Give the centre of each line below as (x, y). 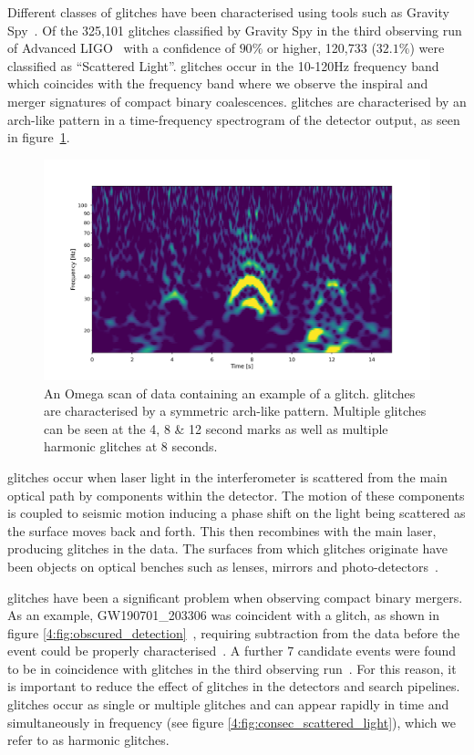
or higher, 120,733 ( (321, 48)
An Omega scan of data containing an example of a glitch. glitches (230, 393)
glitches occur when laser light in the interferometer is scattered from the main (227, 476)
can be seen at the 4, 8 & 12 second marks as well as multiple (216, 428)
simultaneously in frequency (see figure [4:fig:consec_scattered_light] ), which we (232, 722)
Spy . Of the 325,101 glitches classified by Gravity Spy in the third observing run (235, 30)
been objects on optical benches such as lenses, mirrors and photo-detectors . (223, 566)
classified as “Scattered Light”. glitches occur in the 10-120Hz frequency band (223, 65)
